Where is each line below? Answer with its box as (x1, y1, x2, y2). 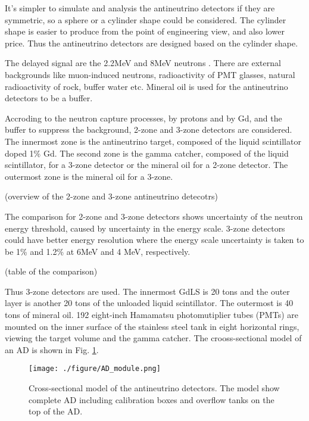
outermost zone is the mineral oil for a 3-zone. (5, 170, 173, 182)
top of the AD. (29, 405, 83, 417)
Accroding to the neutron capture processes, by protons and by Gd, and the (5, 111, 282, 124)
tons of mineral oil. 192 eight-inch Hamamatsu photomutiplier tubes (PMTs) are (5, 308, 298, 321)
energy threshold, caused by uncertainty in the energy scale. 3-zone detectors (5, 222, 285, 234)
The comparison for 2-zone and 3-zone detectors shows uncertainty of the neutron (5, 210, 303, 222)
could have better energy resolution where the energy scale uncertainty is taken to (5, 233, 304, 246)
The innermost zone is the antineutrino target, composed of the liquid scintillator (5, 135, 301, 147)
